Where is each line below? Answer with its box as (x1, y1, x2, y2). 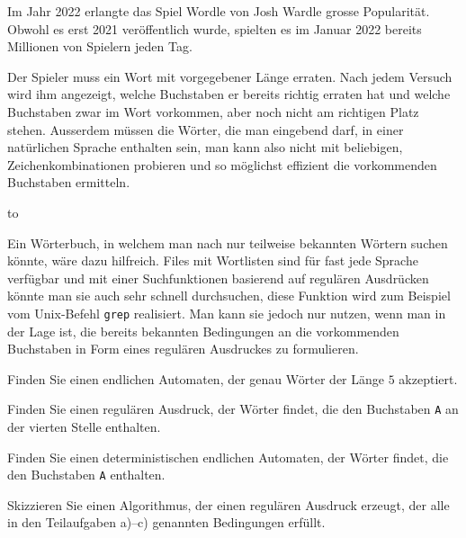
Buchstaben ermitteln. (7, 173, 130, 192)
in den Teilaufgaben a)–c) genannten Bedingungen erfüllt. (7, 513, 326, 532)
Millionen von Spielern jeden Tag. (7, 37, 193, 56)
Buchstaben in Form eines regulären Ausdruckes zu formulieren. (7, 339, 359, 358)
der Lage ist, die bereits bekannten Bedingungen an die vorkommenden (7, 321, 399, 340)
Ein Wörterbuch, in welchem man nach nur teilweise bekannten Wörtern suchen (7, 233, 448, 252)
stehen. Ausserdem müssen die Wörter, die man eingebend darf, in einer (7, 120, 404, 139)
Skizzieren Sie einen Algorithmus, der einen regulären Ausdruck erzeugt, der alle (7, 495, 450, 514)
